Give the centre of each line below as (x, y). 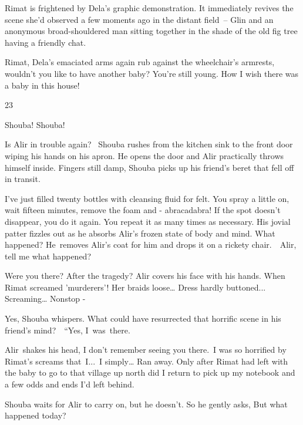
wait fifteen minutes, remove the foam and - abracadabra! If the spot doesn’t (143, 210)
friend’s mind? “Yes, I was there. (68, 330)
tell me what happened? (48, 256)
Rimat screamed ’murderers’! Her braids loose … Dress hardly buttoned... (135, 287)
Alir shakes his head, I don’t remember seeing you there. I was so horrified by (146, 350)
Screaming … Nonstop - (45, 298)
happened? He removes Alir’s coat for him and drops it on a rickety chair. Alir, (151, 244)
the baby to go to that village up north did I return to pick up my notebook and (150, 372)
